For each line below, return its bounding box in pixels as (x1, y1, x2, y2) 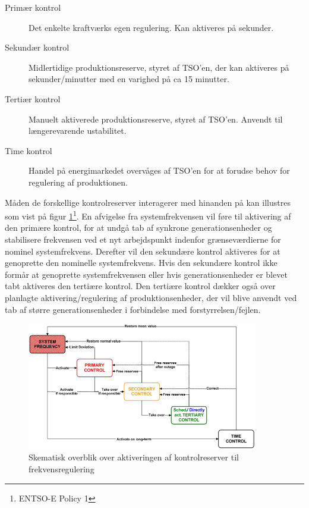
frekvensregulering (29, 462, 94, 475)
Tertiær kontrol (5, 92, 61, 105)
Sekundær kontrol (5, 41, 70, 54)
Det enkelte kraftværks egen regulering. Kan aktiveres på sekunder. (29, 21, 274, 33)
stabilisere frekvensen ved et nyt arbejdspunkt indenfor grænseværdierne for (5, 233, 281, 245)
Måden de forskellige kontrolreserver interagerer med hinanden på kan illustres (5, 196, 291, 208)
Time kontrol (5, 144, 52, 156)
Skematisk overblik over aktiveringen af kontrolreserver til (29, 451, 239, 463)
